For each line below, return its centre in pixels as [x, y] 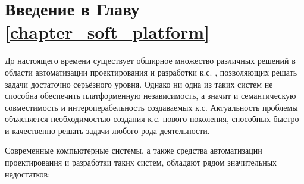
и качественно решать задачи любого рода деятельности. [107, 130]
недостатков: [28, 174]
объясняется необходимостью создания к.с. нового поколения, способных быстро [152, 119]
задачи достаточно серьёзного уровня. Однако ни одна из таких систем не [139, 84]
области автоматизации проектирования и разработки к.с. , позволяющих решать [151, 72]
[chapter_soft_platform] [107, 32]
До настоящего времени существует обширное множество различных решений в [150, 60]
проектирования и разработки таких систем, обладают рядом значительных [141, 162]
